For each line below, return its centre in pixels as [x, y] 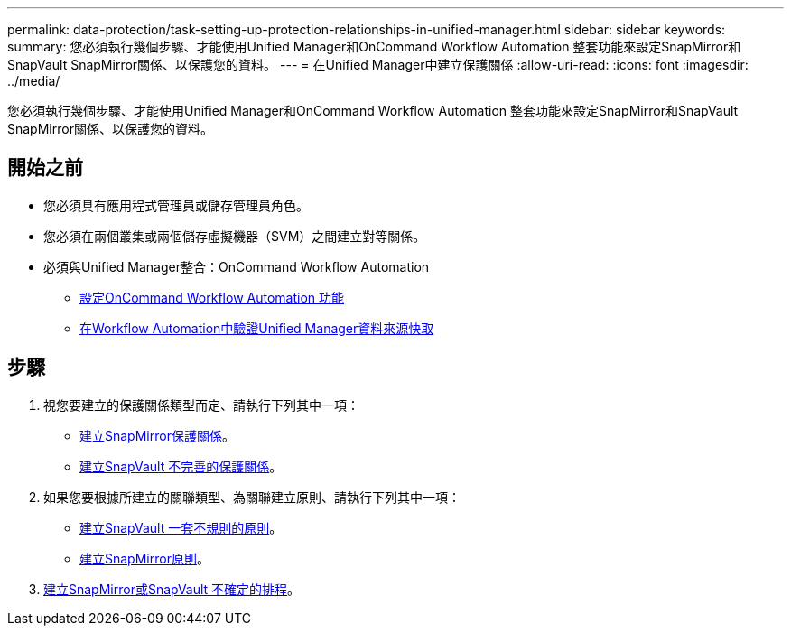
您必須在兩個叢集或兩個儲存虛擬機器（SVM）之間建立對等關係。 [235, 236]
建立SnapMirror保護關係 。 [157, 435]
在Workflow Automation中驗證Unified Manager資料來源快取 [257, 328]
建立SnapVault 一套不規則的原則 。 [181, 527]
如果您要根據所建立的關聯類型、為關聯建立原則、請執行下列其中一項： [252, 497]
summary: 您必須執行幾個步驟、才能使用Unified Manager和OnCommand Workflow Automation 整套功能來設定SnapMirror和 [374, 47]
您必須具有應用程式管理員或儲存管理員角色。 [176, 205]
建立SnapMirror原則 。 [144, 558]
